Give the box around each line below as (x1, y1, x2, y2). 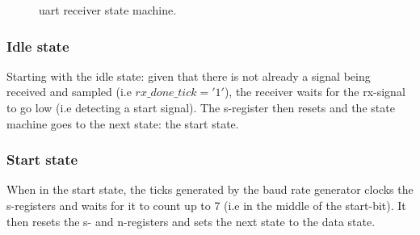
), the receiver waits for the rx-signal (224, 83, 405, 100)
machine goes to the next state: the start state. (6, 115, 239, 132)
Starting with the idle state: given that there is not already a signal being (6, 67, 371, 84)
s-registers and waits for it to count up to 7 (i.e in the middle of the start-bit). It (6, 197, 406, 213)
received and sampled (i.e (6, 83, 132, 100)
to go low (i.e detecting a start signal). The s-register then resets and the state (6, 99, 395, 115)
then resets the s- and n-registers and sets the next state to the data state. (6, 212, 376, 229)
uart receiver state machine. (39, 2, 177, 18)
